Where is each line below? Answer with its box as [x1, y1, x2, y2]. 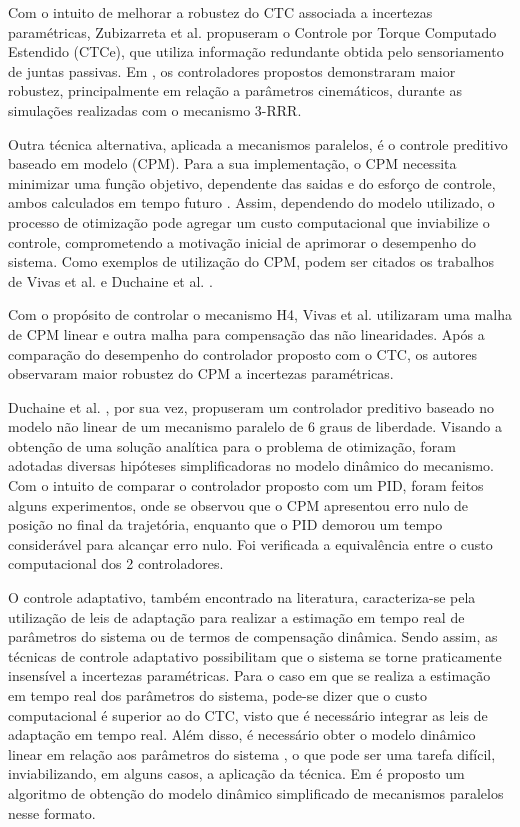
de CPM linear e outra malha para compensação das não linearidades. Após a [8, 323, 485, 344]
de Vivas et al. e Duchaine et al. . [8, 270, 213, 291]
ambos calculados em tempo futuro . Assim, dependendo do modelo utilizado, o [8, 192, 495, 213]
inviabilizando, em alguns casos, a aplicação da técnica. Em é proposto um [8, 763, 465, 784]
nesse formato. [8, 802, 96, 823]
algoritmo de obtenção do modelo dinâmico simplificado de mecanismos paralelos [8, 782, 504, 803]
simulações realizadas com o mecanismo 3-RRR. [8, 99, 302, 120]
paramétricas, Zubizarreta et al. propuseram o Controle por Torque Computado [8, 21, 497, 42]
